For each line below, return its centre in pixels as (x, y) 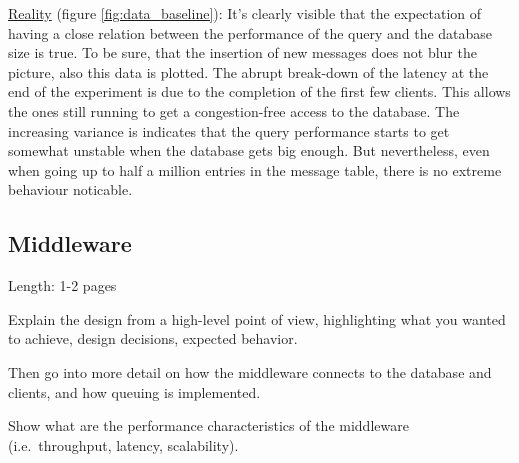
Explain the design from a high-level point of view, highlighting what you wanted (257, 318)
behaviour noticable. (70, 189)
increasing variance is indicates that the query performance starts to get (229, 130)
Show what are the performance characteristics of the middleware (208, 425)
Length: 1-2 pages (62, 285)
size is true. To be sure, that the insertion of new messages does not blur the (242, 52)
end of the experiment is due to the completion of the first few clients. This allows (259, 91)
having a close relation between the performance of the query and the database (250, 32)
